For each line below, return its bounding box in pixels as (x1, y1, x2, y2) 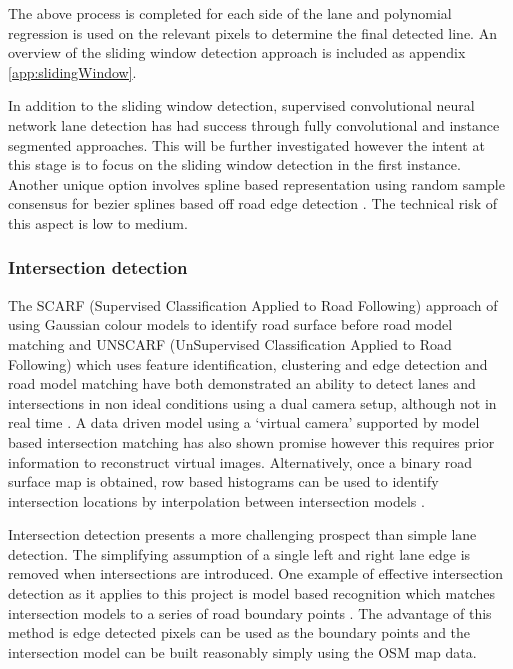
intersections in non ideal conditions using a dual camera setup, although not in (8, 392, 497, 413)
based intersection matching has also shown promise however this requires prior (8, 431, 495, 452)
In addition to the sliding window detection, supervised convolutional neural (8, 95, 475, 116)
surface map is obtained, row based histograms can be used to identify (8, 471, 439, 492)
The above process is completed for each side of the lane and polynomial (8, 3, 452, 23)
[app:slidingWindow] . (8, 61, 137, 82)
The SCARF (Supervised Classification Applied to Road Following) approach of (8, 294, 498, 315)
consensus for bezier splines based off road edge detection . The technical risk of (8, 193, 498, 214)
